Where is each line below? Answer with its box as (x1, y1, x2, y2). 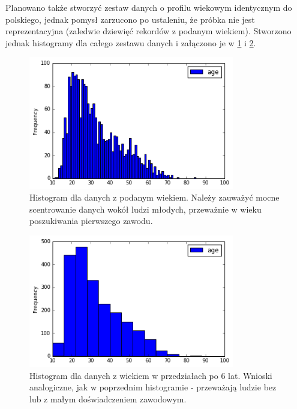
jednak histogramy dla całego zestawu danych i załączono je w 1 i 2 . (5, 36, 256, 49)
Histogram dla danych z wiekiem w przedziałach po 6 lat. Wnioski (29, 369, 272, 381)
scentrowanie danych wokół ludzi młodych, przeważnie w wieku (29, 202, 262, 215)
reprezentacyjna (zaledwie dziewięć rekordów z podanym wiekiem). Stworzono (5, 25, 292, 37)
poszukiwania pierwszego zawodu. (29, 214, 153, 227)
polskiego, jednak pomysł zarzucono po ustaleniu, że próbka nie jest (5, 13, 255, 25)
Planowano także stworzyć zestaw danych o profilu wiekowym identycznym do (5, 1, 292, 13)
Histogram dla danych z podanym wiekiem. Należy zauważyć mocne (29, 191, 280, 204)
